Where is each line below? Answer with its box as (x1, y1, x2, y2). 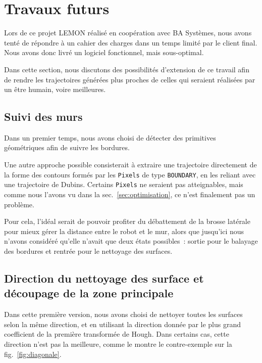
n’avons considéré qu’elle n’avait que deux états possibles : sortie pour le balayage (4, 236, 258, 246)
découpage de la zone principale (4, 285, 174, 301)
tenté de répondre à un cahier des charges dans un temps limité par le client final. (4, 37, 257, 48)
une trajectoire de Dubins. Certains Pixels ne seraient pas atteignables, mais (4, 179, 243, 190)
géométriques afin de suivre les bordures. (4, 142, 130, 153)
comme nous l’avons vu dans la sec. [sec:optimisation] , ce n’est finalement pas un (4, 189, 255, 199)
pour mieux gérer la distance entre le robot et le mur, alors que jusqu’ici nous (4, 225, 244, 236)
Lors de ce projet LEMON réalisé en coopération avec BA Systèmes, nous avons (4, 27, 252, 38)
